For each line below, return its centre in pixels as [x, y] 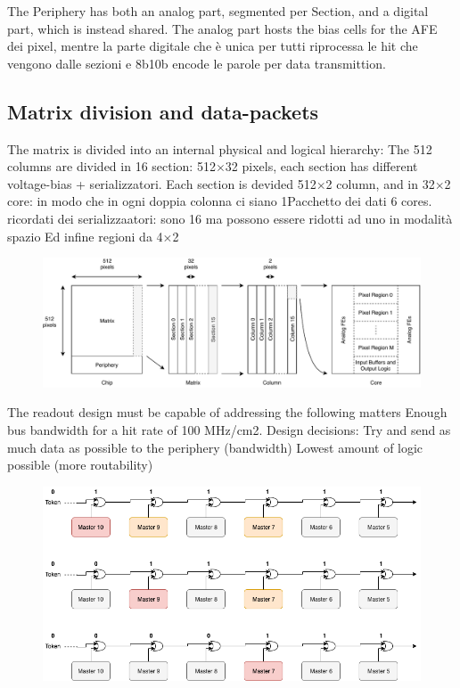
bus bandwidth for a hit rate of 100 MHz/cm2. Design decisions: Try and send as [229, 430]
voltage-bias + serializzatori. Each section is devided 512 [162, 183]
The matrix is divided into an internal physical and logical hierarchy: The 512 [220, 148]
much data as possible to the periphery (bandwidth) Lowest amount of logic [215, 447]
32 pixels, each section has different [321, 166]
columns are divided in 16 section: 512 [111, 166]
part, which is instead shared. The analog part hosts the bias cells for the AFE [222, 28]
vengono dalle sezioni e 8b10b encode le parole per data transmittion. [197, 63]
